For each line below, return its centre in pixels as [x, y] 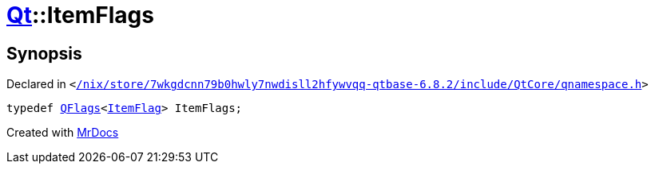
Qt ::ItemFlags [80, 15]
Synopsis [44, 53]
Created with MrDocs [63, 133]
